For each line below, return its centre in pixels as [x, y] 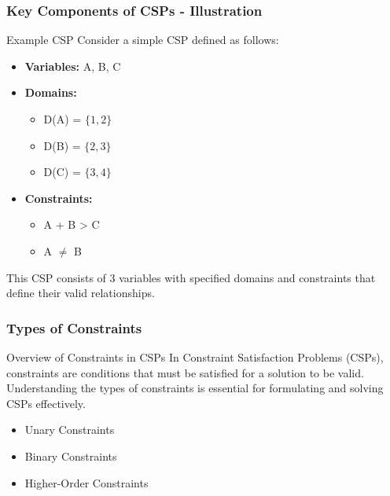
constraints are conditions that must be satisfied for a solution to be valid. [185, 372]
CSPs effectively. [46, 403]
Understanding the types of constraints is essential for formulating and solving [195, 388]
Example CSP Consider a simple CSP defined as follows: [143, 40]
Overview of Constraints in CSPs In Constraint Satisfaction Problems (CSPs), [195, 356]
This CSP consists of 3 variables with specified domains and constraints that [191, 277]
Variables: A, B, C [73, 66]
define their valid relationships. [81, 293]
